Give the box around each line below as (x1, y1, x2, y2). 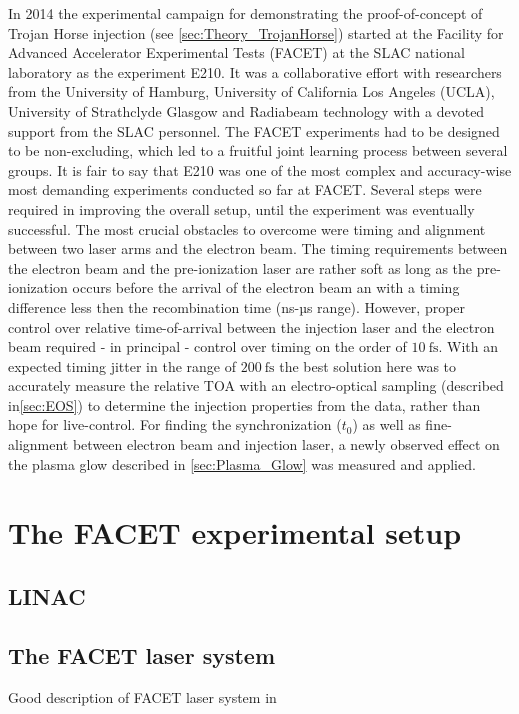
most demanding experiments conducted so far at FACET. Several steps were (8, 179, 482, 200)
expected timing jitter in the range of (8, 355, 236, 376)
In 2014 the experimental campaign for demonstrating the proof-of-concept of (8, 3, 483, 23)
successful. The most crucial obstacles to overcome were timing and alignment (8, 218, 486, 239)
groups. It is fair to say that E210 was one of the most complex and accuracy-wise (8, 159, 512, 180)
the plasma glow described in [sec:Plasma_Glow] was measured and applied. (8, 453, 476, 474)
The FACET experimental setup (8, 512, 462, 553)
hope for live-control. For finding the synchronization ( (8, 414, 342, 435)
